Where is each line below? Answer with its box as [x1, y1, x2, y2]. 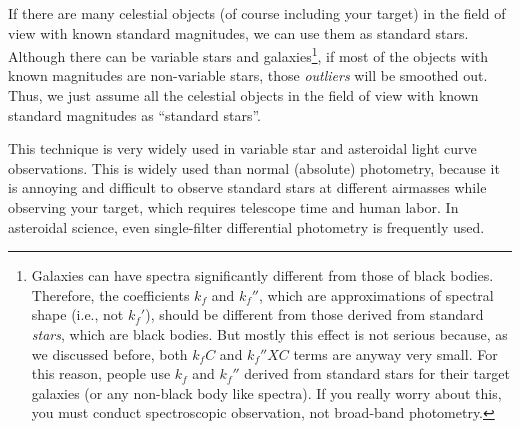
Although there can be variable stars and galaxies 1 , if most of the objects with [8, 43, 489, 66]
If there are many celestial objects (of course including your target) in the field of [8, 3, 506, 23]
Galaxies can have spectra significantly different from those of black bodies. [31, 265, 494, 286]
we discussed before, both [31, 343, 188, 364]
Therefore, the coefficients [31, 284, 190, 305]
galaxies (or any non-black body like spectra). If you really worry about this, [31, 382, 502, 403]
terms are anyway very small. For [293, 343, 498, 364]
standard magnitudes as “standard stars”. [8, 104, 261, 125]
